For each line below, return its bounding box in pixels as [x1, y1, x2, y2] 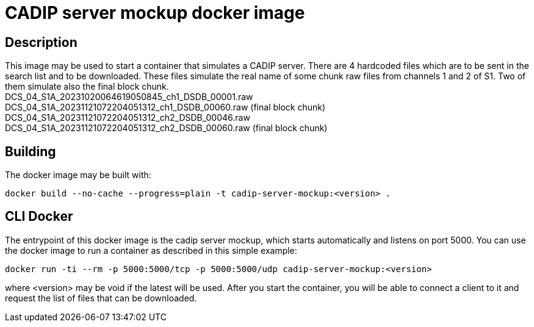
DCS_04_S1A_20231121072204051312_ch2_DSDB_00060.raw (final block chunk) [5, 123, 328, 134]
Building [5, 143, 56, 159]
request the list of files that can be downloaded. [5, 292, 197, 303]
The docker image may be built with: [5, 170, 151, 181]
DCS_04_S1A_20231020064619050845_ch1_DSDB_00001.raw [5, 92, 253, 102]
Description [5, 34, 78, 50]
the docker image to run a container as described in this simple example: [5, 245, 297, 256]
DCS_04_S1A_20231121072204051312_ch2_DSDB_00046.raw [5, 112, 250, 123]
